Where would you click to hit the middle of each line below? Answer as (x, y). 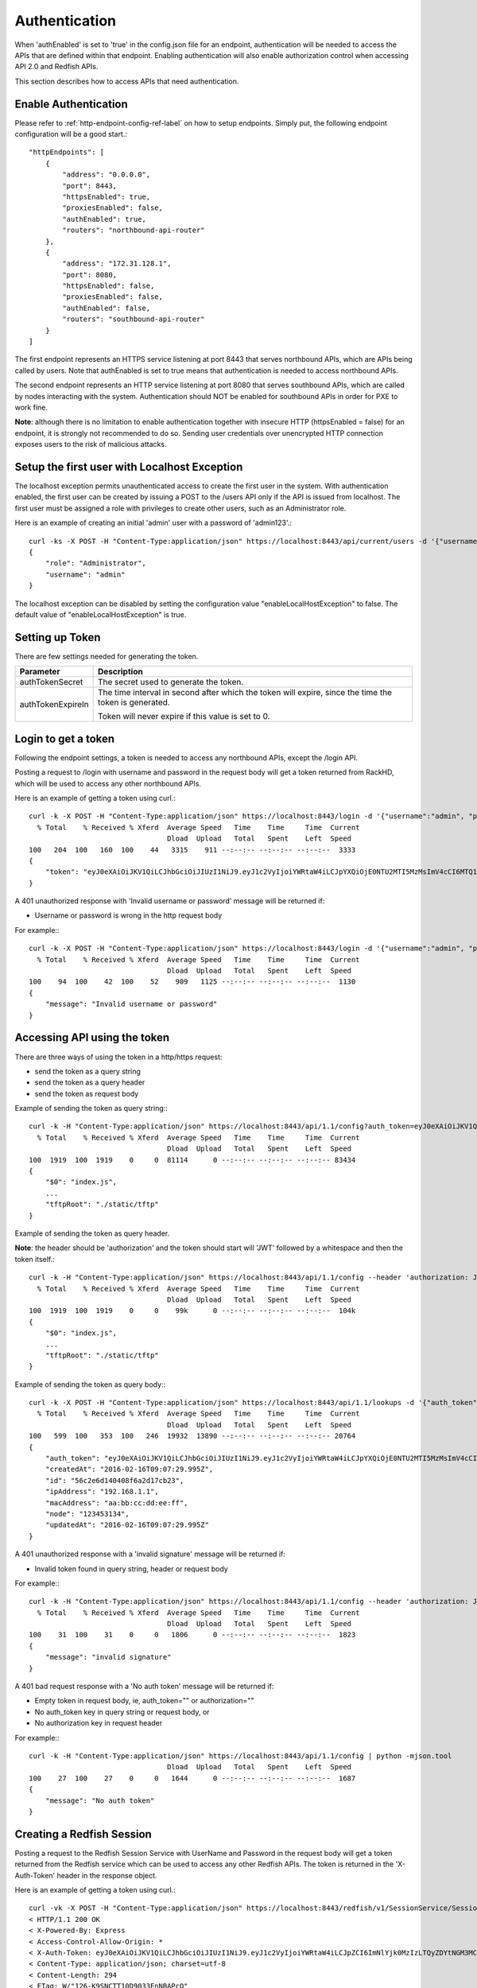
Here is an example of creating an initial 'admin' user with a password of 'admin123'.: (153, 523)
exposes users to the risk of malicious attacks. (91, 445)
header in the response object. (107, 1875)
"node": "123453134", (87, 1514)
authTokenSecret (51, 682)
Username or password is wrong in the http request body (128, 915)
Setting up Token (58, 637)
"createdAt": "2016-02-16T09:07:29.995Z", (129, 1470)
